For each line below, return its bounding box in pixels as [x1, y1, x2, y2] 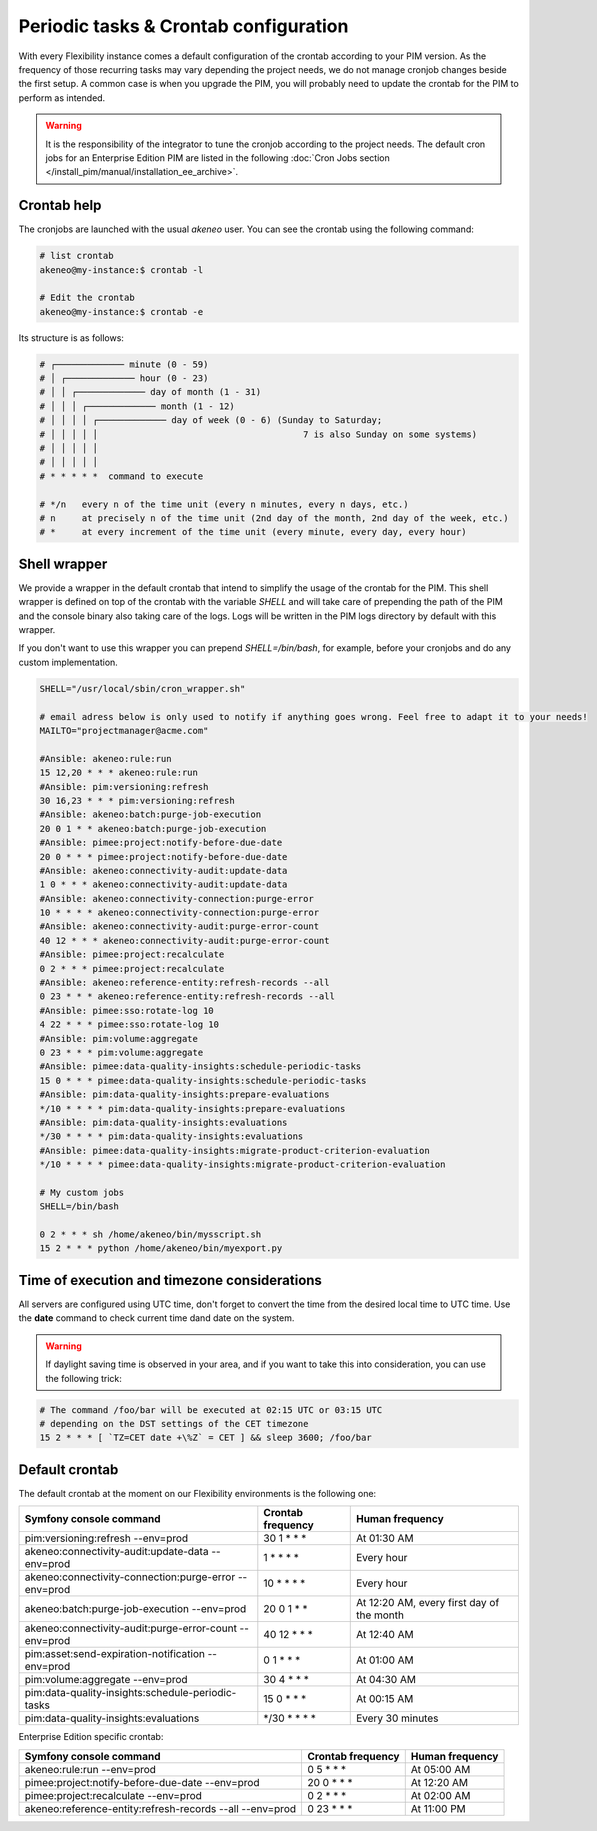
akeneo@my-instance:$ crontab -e [39, 306, 204, 317]
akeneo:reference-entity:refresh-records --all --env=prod [24, 1801, 297, 1815]
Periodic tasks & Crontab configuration [18, 15, 349, 37]
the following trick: [45, 1372, 122, 1384]
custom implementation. [18, 656, 119, 668]
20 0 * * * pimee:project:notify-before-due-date [39, 851, 288, 862]
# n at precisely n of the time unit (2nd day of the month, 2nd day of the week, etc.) [39, 513, 509, 524]
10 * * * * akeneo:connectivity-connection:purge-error [39, 907, 320, 919]
